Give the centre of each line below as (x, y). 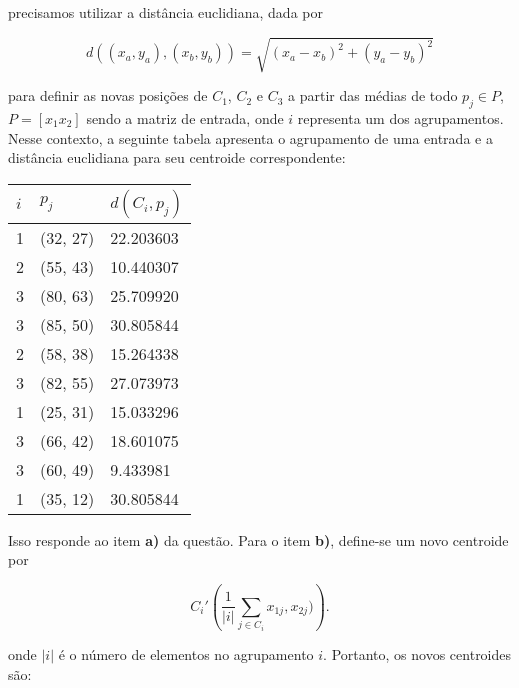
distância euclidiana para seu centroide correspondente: (177, 157)
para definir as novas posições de (108, 95)
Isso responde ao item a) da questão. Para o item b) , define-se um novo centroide (258, 539)
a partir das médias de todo (373, 95)
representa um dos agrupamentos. (400, 117)
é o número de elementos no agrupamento (186, 653)
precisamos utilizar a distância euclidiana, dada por (165, 12)
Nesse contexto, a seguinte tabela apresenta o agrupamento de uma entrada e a (250, 137)
